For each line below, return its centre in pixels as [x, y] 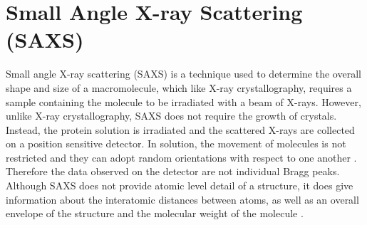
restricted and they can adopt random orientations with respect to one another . [181, 157]
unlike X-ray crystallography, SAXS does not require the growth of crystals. [171, 116]
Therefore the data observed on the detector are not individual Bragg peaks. [173, 171]
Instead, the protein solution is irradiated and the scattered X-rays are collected [180, 129]
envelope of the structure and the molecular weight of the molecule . [155, 213]
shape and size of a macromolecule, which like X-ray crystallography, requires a [179, 87]
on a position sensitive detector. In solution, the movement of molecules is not [176, 143]
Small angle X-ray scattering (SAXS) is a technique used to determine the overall [183, 74]
